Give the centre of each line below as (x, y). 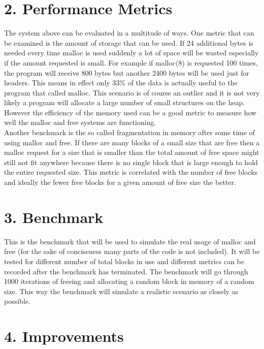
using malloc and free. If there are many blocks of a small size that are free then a (132, 142)
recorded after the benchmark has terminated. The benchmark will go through (126, 271)
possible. (17, 301)
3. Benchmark (54, 217)
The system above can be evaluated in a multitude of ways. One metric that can (129, 33)
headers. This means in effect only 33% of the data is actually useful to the (121, 83)
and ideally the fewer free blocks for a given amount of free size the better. (120, 182)
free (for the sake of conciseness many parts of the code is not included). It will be (132, 251)
